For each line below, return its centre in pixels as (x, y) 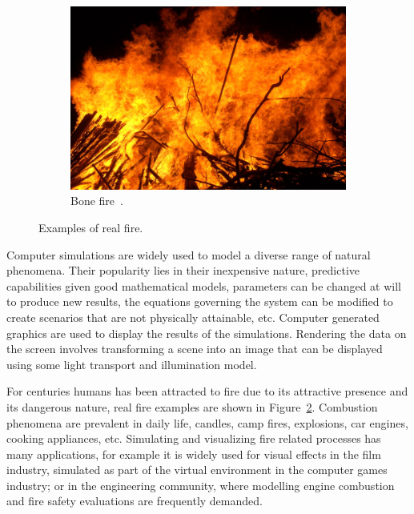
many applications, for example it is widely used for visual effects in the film (194, 454)
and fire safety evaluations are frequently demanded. (135, 501)
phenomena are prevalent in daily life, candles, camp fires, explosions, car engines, (207, 422)
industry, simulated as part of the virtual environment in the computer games (197, 470)
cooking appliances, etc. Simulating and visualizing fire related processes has (194, 438)
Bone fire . (97, 201)
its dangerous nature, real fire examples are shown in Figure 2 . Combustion (192, 406)
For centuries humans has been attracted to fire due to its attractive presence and (207, 391)
